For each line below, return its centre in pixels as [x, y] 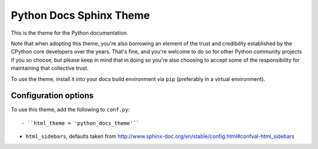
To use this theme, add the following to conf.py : [70, 110]
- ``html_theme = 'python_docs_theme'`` [80, 123]
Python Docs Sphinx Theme [80, 15]
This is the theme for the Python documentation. [70, 33]
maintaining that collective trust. [50, 68]
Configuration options [52, 96]
